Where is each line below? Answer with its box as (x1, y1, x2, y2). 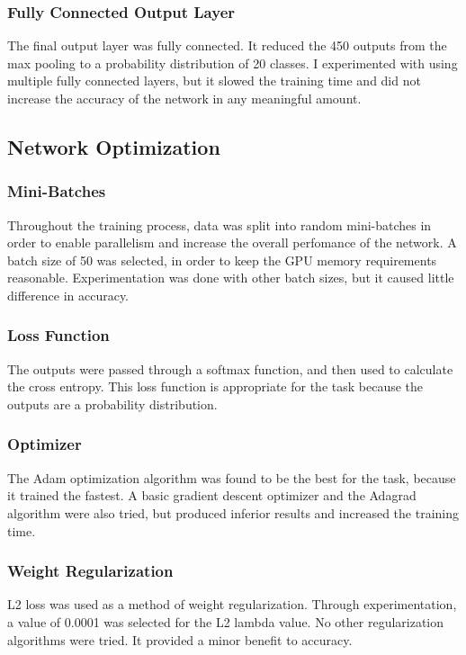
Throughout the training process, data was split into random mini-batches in (7, 215, 432, 234)
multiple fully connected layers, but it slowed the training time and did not (7, 71, 421, 90)
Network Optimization (7, 132, 220, 160)
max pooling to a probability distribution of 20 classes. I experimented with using (7, 53, 458, 72)
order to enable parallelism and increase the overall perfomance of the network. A (7, 233, 457, 252)
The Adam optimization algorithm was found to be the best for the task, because (7, 468, 456, 487)
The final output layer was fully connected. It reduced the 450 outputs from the (7, 36, 447, 55)
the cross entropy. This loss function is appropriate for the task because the (7, 377, 424, 396)
